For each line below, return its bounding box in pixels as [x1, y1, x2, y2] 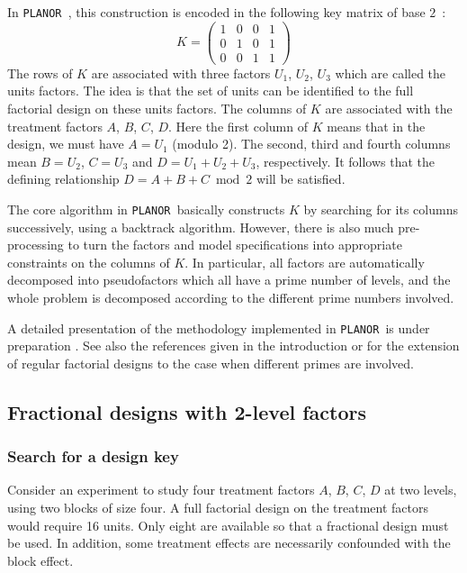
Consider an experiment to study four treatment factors [7, 480, 315, 499]
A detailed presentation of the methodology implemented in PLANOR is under [7, 318, 430, 337]
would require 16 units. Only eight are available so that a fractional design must [7, 515, 449, 534]
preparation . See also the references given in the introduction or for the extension [7, 336, 460, 355]
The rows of [7, 63, 73, 82]
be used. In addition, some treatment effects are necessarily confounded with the [7, 533, 451, 552]
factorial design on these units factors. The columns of [7, 99, 307, 117]
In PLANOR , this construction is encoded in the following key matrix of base [7, 3, 426, 21]
